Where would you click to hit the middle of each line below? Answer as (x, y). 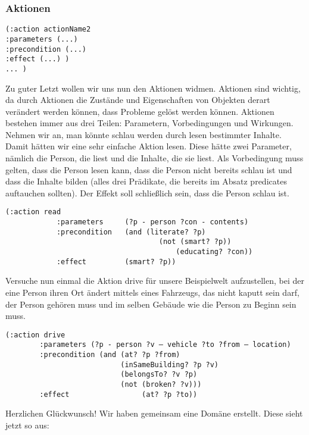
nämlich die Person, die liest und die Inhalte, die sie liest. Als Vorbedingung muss (154, 158)
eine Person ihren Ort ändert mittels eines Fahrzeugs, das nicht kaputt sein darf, (152, 292)
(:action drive (35, 335)
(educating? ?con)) (214, 252)
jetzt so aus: (27, 425)
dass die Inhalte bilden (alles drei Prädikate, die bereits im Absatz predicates (146, 181)
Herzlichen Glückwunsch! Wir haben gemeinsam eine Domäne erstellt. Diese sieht (154, 413)
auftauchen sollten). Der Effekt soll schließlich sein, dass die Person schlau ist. (147, 193)
